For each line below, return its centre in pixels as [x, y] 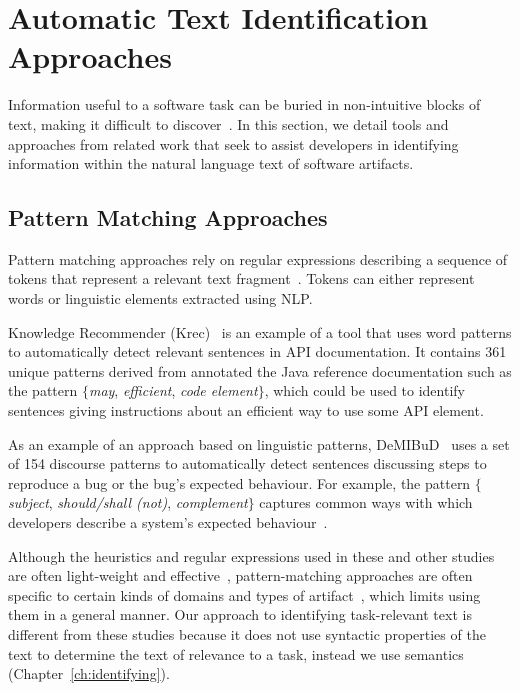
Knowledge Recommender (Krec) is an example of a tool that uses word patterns [260, 331]
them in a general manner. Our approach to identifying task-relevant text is [240, 614]
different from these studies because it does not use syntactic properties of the [247, 633]
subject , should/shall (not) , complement [128, 502]
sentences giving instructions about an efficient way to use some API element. [246, 410]
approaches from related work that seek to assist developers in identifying [233, 143]
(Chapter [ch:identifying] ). [89, 673]
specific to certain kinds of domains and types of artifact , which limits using [244, 594]
